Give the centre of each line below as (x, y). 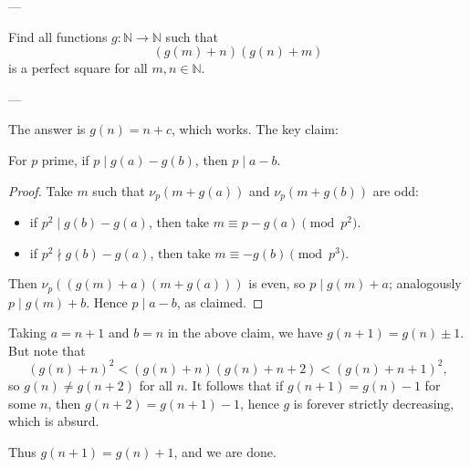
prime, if (65, 159)
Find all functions (58, 36)
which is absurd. (54, 421)
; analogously (425, 283)
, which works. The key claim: (255, 129)
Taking (28, 333)
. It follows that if (234, 385)
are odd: (396, 190)
